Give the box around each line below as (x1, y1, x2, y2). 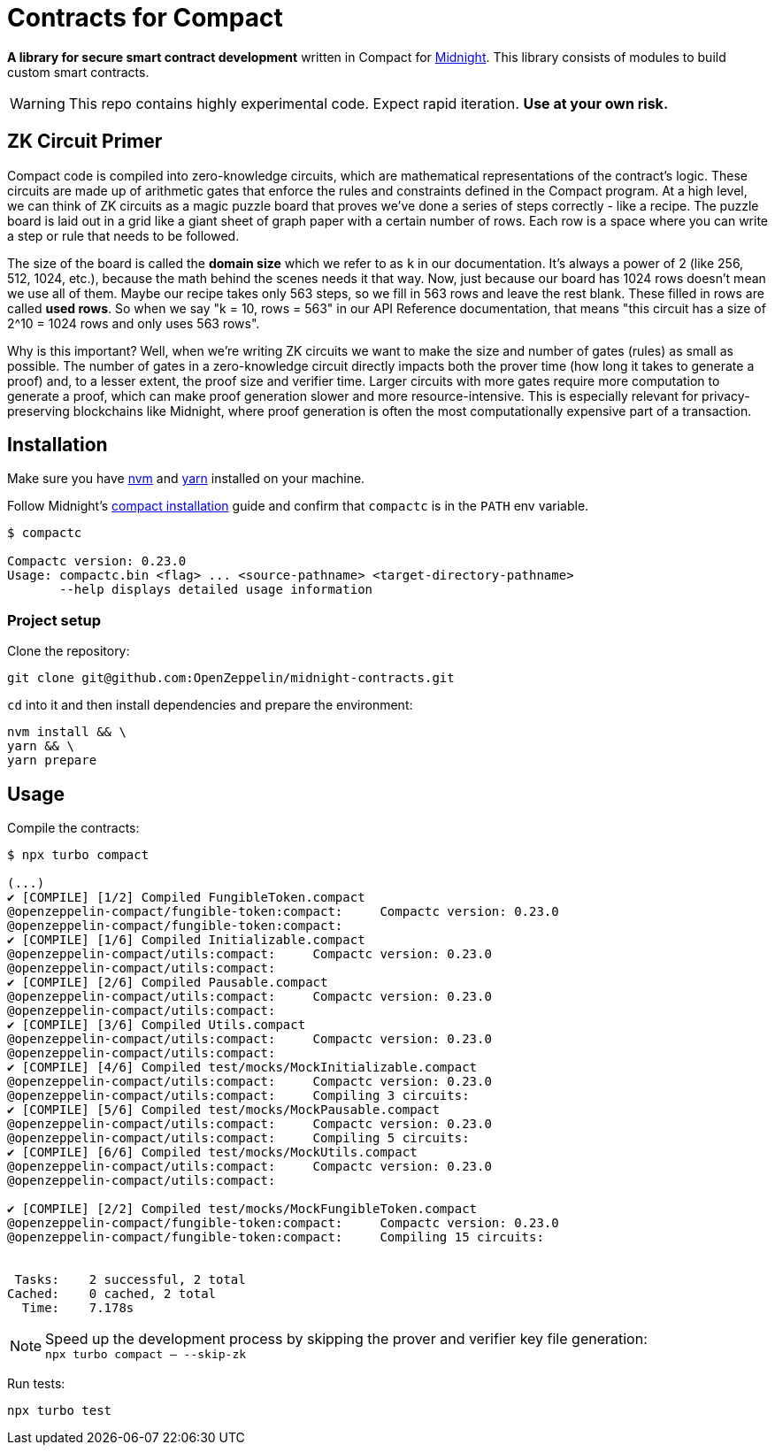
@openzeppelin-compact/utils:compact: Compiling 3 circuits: (7, 1088, 470, 1103)
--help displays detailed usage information (59, 582, 373, 597)
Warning (10, 94, 65, 112)
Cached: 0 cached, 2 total (7, 1287, 217, 1302)
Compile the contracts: (7, 820, 140, 836)
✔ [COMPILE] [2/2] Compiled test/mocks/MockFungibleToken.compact (7, 1202, 478, 1217)
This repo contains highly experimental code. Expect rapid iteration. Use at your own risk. (68, 94, 669, 112)
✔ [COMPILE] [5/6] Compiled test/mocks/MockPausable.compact (7, 1102, 440, 1118)
